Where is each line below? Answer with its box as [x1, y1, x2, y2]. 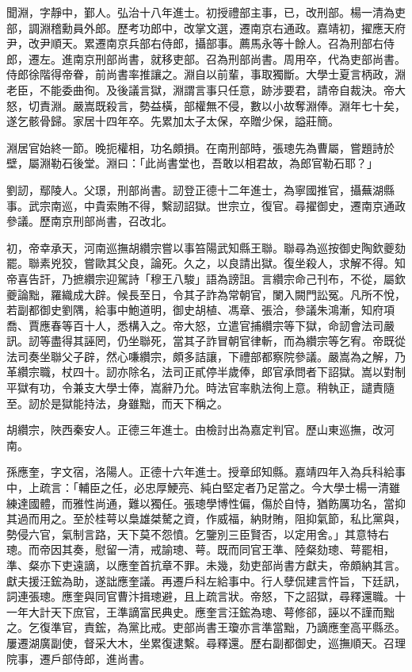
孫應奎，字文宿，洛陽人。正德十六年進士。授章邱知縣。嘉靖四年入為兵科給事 [6, 463, 406, 480]
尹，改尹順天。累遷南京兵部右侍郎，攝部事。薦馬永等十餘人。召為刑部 [6, 35, 372, 52]
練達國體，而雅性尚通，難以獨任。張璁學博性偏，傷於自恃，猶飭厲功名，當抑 [6, 494, 406, 511]
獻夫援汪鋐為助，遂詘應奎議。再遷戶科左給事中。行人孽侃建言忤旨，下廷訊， [6, 572, 406, 589]
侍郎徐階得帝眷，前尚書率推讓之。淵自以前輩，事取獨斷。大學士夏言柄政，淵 [6, 66, 406, 83]
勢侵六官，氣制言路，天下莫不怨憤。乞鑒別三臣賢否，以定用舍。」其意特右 [6, 525, 389, 542]
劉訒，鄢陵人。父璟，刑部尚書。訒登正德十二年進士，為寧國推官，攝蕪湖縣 [6, 181, 395, 198]
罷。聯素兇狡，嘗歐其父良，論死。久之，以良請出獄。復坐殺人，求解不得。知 [6, 255, 406, 271]
